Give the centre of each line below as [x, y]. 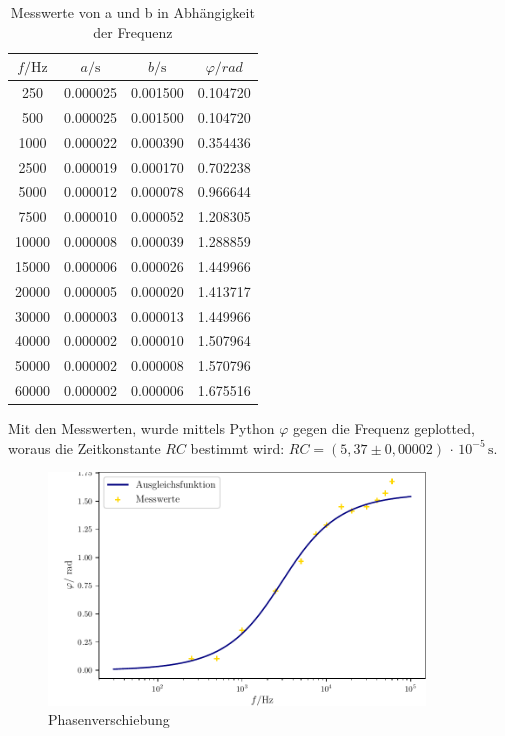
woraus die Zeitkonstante [84, 447]
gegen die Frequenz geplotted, [383, 428]
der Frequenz [133, 31]
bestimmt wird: [237, 447]
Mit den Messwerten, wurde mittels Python [141, 428]
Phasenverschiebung [109, 719]
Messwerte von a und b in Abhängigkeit [132, 12]
